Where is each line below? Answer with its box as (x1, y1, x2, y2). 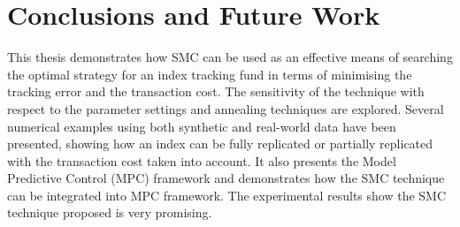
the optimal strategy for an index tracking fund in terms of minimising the (7, 64, 412, 83)
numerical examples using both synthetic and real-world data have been (7, 117, 396, 135)
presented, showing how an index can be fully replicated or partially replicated (7, 134, 433, 153)
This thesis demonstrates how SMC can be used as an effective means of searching (7, 48, 453, 66)
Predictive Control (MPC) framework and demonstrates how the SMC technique (7, 169, 445, 187)
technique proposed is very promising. (7, 203, 212, 222)
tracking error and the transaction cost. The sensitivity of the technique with (7, 82, 425, 101)
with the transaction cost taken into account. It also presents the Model (7, 151, 396, 170)
